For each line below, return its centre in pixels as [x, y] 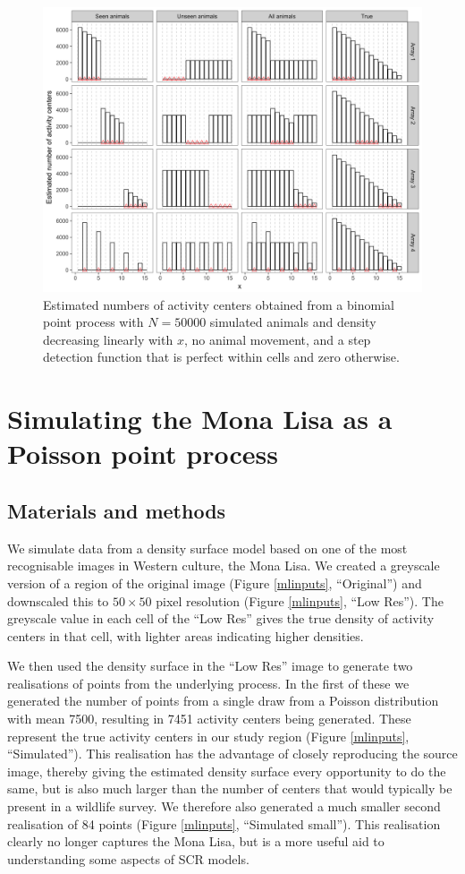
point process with [93, 322]
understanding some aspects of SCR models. [128, 858]
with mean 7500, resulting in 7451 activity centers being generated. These [209, 719]
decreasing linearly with [108, 339]
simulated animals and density [293, 322]
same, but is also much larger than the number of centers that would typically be [230, 788]
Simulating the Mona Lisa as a [200, 419]
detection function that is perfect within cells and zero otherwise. [221, 357]
